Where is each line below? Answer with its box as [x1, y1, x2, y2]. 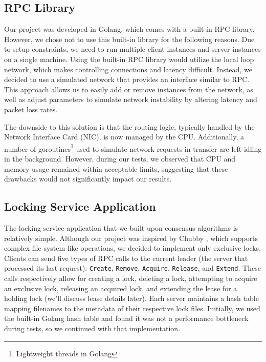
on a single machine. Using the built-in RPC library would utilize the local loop [4, 53, 254, 64]
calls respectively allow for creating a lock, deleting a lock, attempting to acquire [4, 273, 257, 283]
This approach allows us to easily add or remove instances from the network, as [4, 84, 253, 94]
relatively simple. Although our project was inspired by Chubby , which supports [4, 232, 258, 243]
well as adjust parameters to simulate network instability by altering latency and [4, 94, 257, 105]
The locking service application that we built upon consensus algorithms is [4, 222, 238, 233]
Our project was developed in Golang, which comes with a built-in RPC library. [4, 24, 255, 34]
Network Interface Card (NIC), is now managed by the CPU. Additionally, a [4, 131, 244, 142]
